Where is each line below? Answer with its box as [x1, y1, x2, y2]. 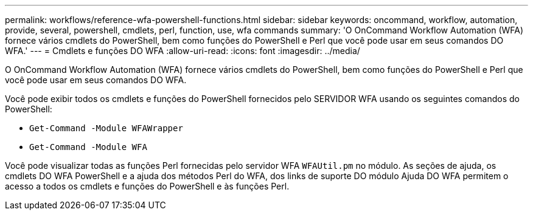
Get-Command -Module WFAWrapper [29, 123, 183, 133]
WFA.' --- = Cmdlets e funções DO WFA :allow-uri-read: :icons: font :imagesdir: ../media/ [5, 46, 360, 56]
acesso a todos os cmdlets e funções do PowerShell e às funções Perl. [5, 181, 290, 191]
